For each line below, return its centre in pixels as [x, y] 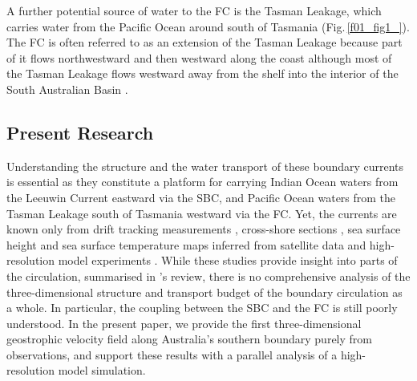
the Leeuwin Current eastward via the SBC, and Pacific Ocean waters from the [201, 197]
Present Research [80, 132]
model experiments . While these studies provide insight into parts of [228, 260]
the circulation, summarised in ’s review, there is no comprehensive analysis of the [208, 276]
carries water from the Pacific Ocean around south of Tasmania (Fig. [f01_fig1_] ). [208, 26]
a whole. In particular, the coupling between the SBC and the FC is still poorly [202, 308]
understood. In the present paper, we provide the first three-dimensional [184, 323]
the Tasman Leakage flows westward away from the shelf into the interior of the [202, 73]
